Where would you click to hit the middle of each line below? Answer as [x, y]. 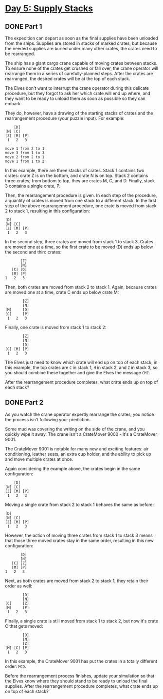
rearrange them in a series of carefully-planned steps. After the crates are [79, 73]
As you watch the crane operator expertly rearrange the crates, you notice [80, 414]
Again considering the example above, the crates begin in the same [72, 468]
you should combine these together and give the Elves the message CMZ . [78, 373]
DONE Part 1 [24, 27]
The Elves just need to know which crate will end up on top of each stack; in [81, 362]
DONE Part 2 [24, 403]
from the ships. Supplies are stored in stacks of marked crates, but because [81, 43]
